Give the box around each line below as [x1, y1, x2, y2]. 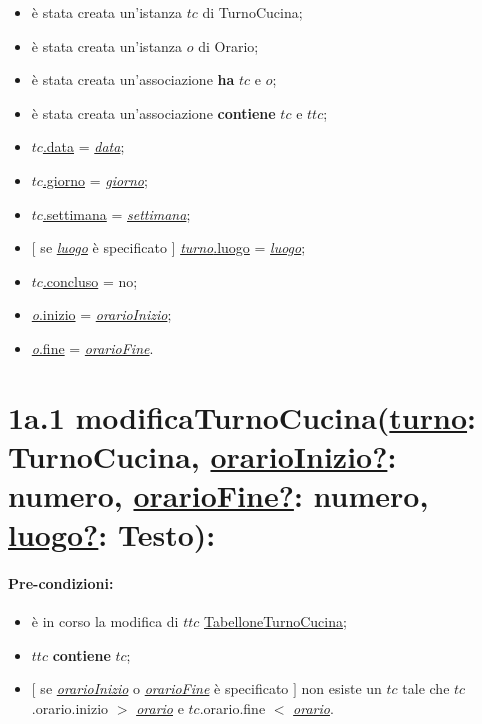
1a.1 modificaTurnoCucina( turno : [8, 396, 476, 437]
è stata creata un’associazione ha [31, 69, 235, 90]
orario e [136, 698, 184, 719]
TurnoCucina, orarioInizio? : [8, 435, 397, 476]
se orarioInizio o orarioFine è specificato [40, 678, 289, 699]
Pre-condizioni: [8, 573, 114, 594]
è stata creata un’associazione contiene [31, 102, 276, 123]
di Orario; [198, 35, 259, 56]
